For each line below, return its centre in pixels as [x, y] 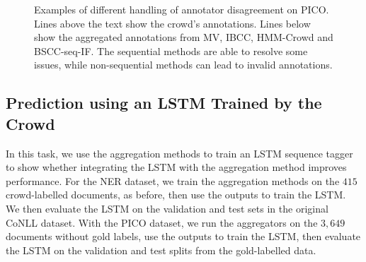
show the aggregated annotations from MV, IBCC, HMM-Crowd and [184, 37]
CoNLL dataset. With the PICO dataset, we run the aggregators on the [162, 222]
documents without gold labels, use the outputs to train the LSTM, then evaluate [183, 236]
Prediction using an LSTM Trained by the [164, 103]
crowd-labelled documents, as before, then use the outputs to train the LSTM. [176, 195]
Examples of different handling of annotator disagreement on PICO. [182, 9]
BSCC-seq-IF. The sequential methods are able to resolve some [171, 50]
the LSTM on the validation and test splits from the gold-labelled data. [161, 250]
